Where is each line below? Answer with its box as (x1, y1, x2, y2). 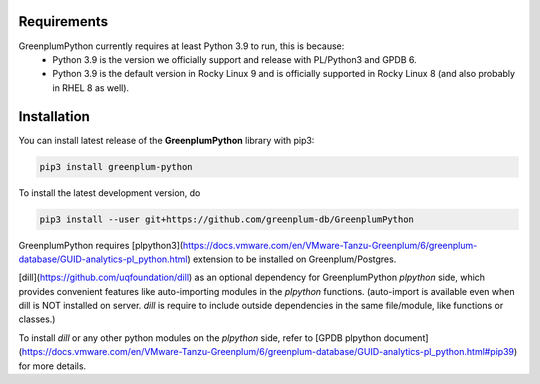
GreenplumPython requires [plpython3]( (18, 239, 184, 251)
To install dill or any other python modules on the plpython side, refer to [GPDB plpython (18, 331, 382, 344)
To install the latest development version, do (18, 186, 201, 199)
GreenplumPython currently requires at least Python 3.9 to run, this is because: (18, 40, 345, 52)
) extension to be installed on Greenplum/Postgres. (186, 253, 397, 265)
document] (383, 331, 429, 344)
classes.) (18, 313, 56, 325)
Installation (18, 108, 90, 125)
